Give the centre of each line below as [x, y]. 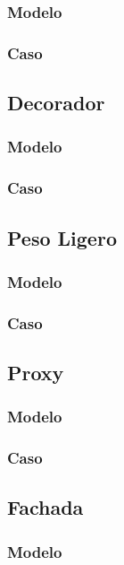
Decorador [56, 103]
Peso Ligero [62, 237]
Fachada [45, 507]
